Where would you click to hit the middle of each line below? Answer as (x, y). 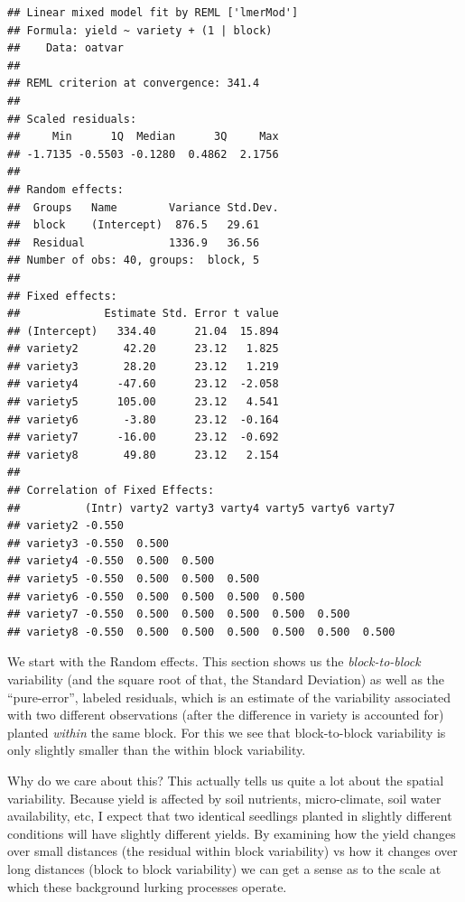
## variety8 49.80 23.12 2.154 (143, 455)
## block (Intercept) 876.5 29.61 (134, 225)
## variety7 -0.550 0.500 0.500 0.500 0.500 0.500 (179, 614)
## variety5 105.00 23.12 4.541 (143, 402)
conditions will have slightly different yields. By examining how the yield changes (232, 833)
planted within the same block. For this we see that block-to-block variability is (227, 732)
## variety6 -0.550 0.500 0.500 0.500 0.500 (156, 596)
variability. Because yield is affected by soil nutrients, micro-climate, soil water (224, 798)
